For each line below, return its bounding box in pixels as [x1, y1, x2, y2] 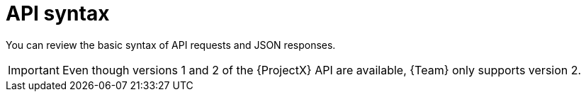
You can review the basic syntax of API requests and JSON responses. [6, 38, 336, 51]
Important [8, 62, 60, 77]
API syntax [6, 1, 110, 25]
